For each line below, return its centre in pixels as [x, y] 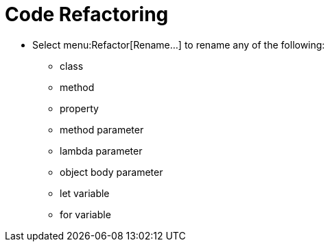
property [79, 108]
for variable [85, 214]
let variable [85, 193]
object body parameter [111, 172]
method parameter [102, 129]
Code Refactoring [87, 14]
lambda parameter [101, 151]
